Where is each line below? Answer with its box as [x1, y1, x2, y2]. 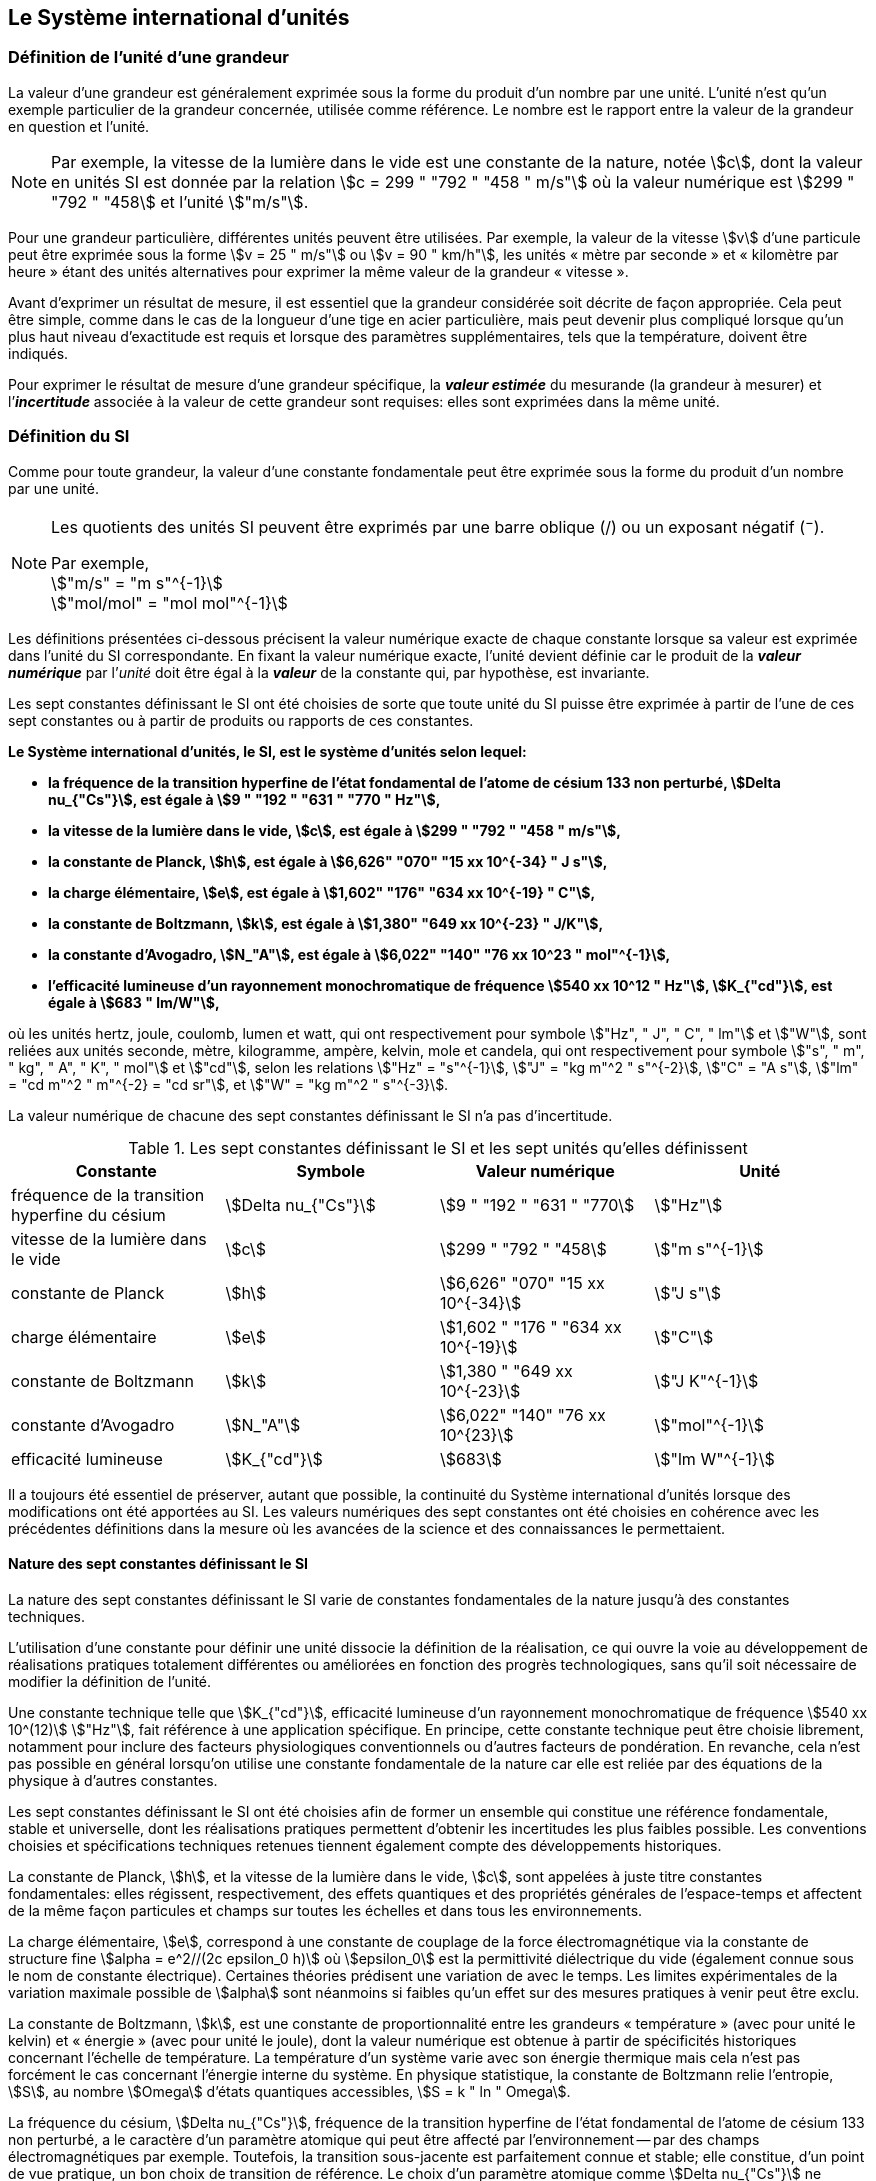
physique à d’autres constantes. [8, 1772, 218, 1790]
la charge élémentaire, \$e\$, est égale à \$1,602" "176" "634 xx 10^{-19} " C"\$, [48, 883, 596, 901]
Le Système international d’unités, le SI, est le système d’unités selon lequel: [8, 742, 527, 760]
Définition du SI [8, 426, 130, 447]
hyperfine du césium [11, 1204, 166, 1225]
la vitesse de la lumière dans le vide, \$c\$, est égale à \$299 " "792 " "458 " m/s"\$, [48, 821, 621, 839]
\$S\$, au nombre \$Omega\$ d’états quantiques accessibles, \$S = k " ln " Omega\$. [8, 2083, 571, 2101]
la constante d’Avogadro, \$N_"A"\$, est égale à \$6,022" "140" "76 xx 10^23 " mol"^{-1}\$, [48, 945, 671, 963]
